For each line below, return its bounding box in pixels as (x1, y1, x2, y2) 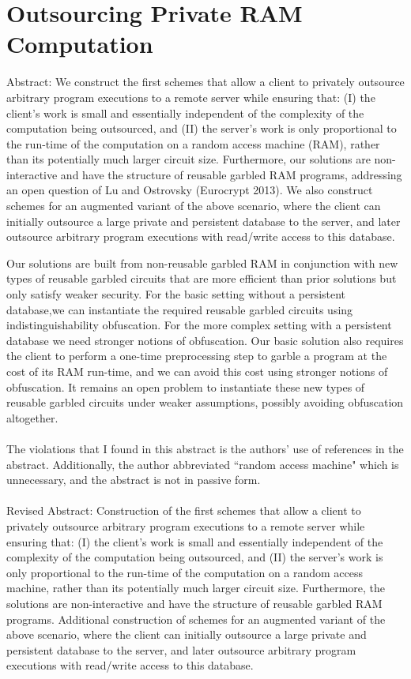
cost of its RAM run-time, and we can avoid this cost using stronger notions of (6, 363, 388, 379)
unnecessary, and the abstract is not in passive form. (6, 471, 261, 488)
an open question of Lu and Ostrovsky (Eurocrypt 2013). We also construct (6, 182, 373, 198)
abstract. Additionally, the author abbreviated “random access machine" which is (6, 456, 399, 472)
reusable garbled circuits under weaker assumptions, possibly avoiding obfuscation (6, 394, 404, 411)
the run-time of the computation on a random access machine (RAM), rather (6, 135, 380, 152)
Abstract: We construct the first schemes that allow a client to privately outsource (6, 73, 405, 90)
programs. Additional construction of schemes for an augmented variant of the (6, 610, 386, 627)
